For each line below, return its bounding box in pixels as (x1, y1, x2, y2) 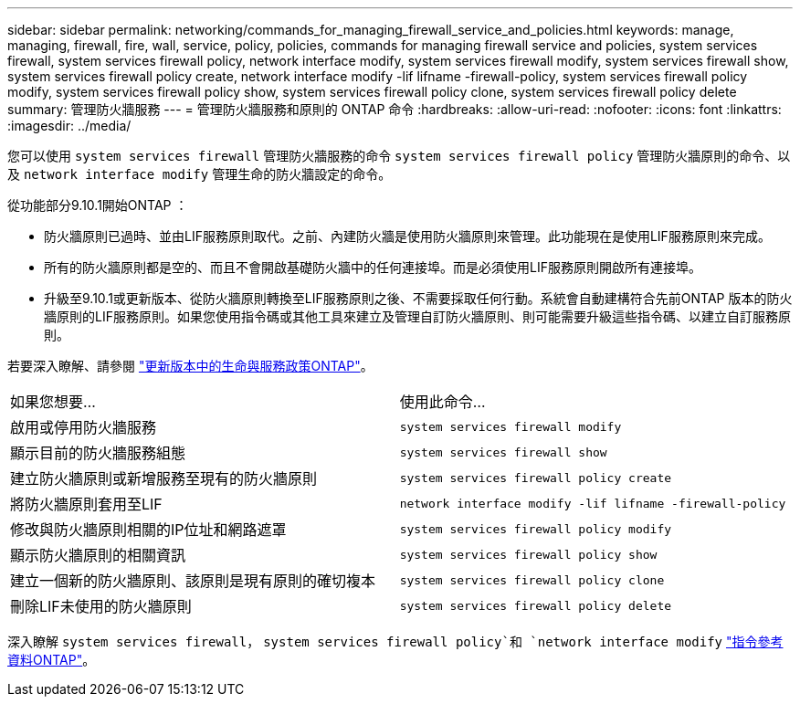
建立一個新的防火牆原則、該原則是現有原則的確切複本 (10, 572, 376, 590)
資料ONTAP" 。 (7, 652, 96, 667)
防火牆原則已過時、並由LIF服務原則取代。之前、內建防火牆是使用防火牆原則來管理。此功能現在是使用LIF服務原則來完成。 (44, 228, 771, 244)
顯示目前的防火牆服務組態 (10, 444, 186, 462)
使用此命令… (399, 393, 486, 411)
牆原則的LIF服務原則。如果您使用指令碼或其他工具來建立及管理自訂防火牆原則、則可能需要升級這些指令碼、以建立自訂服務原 (44, 309, 791, 324)
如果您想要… (10, 393, 96, 411)
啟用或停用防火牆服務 (10, 418, 157, 436)
